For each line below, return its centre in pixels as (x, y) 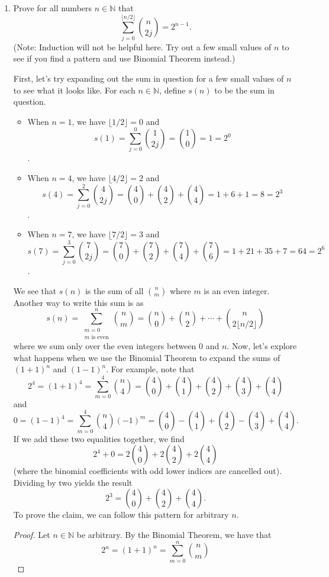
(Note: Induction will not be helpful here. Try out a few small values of (142, 46)
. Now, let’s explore (262, 345)
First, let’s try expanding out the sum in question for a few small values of (149, 78)
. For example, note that (150, 369)
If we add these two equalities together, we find (99, 438)
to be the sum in (244, 90)
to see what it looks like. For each (74, 90)
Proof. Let (32, 534)
